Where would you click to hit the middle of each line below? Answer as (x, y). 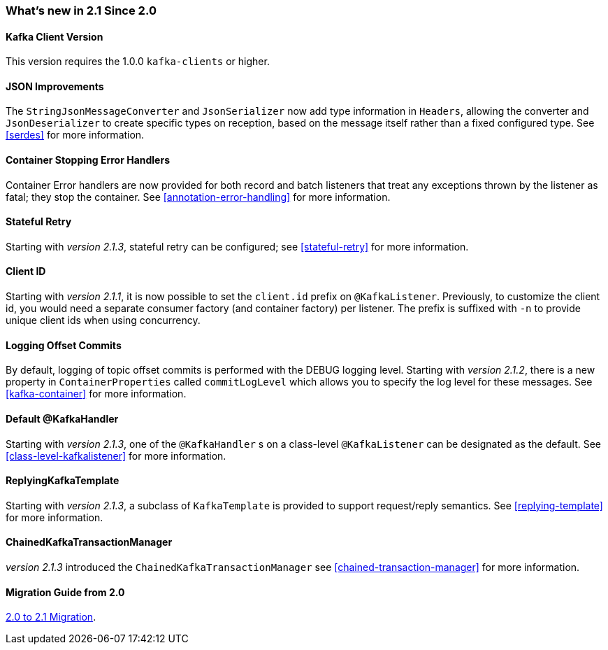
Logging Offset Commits (64, 345)
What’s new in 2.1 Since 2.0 (81, 10)
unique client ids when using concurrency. (103, 320)
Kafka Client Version (55, 36)
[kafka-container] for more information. (96, 394)
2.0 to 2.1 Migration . (51, 617)
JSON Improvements (55, 86)
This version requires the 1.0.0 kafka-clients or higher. (138, 62)
